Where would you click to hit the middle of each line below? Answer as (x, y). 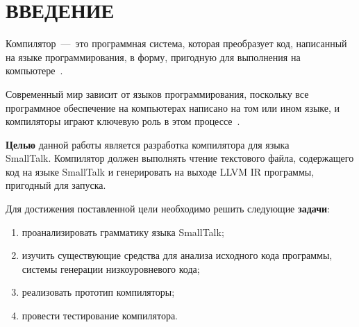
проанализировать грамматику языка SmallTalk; (123, 232)
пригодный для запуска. (56, 185)
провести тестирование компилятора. (100, 316)
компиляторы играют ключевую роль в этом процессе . (123, 121)
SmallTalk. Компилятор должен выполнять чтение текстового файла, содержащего (180, 158)
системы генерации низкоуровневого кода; (111, 268)
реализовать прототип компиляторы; (98, 292)
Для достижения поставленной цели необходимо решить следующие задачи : (168, 209)
